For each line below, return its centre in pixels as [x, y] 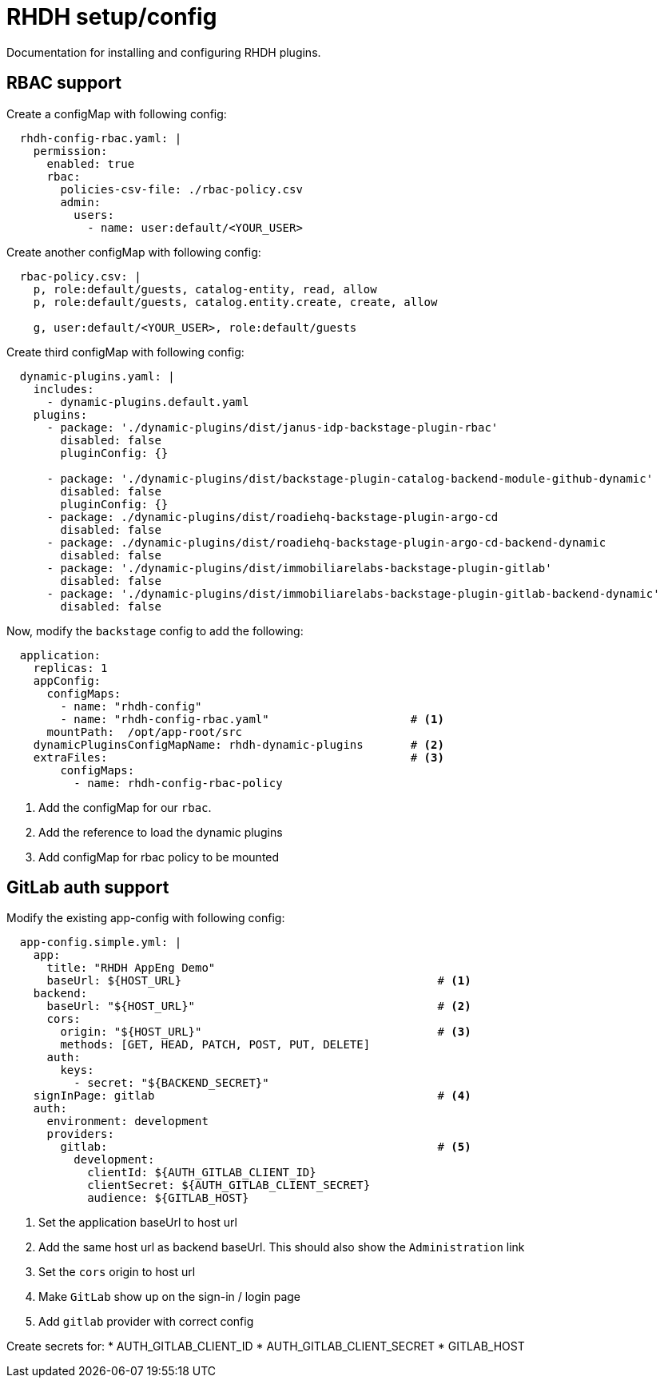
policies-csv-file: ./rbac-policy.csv [181, 189]
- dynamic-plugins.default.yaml [148, 402]
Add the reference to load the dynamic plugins [161, 832]
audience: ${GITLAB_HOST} [168, 1198]
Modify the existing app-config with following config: [146, 918]
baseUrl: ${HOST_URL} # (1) [259, 981]
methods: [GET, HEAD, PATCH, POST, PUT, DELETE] [215, 1045]
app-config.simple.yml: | [101, 943]
